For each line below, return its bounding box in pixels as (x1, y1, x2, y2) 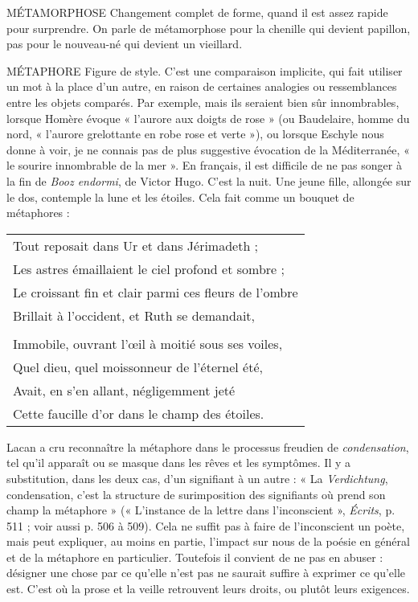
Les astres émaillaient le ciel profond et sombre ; (13, 259, 285, 278)
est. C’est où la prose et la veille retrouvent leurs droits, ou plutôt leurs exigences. (6, 580, 410, 597)
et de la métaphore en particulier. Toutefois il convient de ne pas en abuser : (6, 548, 383, 565)
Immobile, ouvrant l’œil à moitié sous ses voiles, (13, 334, 283, 353)
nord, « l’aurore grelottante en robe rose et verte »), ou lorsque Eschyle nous (6, 125, 384, 142)
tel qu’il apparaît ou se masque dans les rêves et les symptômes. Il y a (6, 454, 351, 471)
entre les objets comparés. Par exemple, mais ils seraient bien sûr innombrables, (6, 93, 400, 110)
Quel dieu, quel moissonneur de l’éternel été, (13, 357, 263, 376)
